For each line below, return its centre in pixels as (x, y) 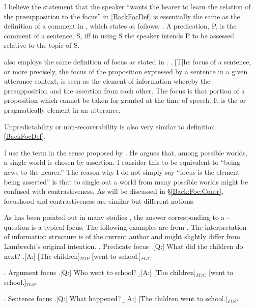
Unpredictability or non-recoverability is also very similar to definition (110, 126)
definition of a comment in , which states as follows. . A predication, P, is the (120, 26)
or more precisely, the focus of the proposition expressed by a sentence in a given (126, 71)
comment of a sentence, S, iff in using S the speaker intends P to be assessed (119, 35)
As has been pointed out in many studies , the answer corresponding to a (114, 217)
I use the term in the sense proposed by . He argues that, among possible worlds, (126, 152)
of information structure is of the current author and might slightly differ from (122, 236)
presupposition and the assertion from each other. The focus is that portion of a (125, 90)
